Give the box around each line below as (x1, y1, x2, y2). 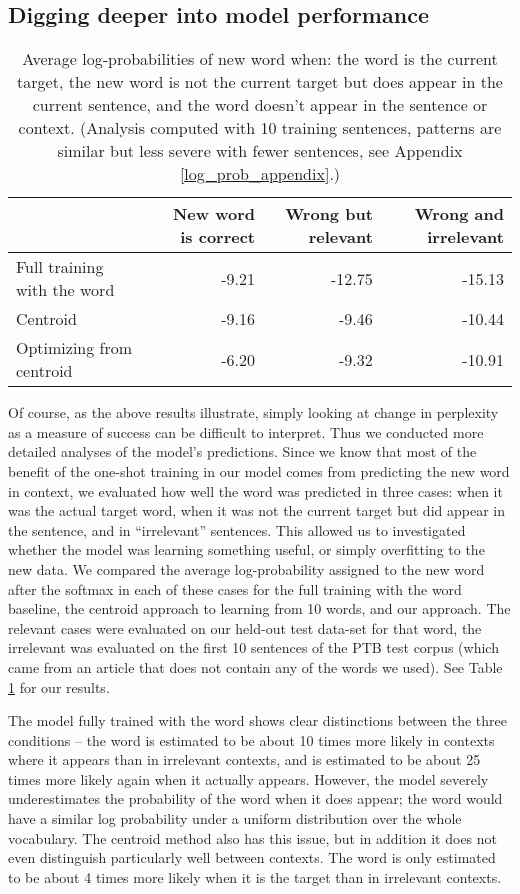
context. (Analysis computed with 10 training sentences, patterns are (18, 116, 502, 140)
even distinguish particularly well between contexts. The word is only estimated (8, 847, 496, 868)
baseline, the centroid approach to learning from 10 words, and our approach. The (8, 598, 511, 619)
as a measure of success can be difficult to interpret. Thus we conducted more (8, 421, 484, 442)
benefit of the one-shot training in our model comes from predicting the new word (8, 460, 510, 481)
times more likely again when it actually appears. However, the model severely (8, 768, 489, 789)
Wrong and (414, 202, 504, 226)
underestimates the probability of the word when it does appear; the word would (8, 788, 503, 809)
